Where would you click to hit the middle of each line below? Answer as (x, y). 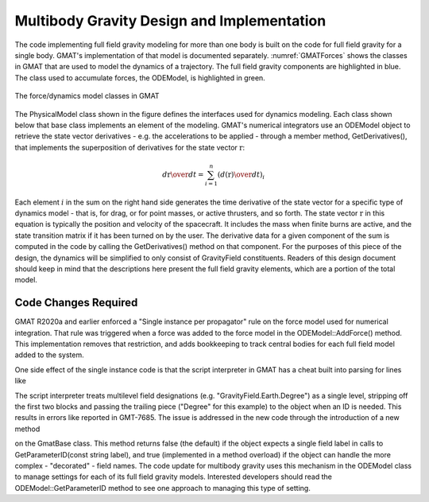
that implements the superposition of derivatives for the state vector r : (130, 147)
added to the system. (49, 355)
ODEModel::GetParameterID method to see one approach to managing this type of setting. (163, 488)
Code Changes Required (76, 303)
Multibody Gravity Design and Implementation (170, 21)
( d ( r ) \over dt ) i (241, 175)
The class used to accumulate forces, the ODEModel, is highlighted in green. (140, 78)
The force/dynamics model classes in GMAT (87, 96)
